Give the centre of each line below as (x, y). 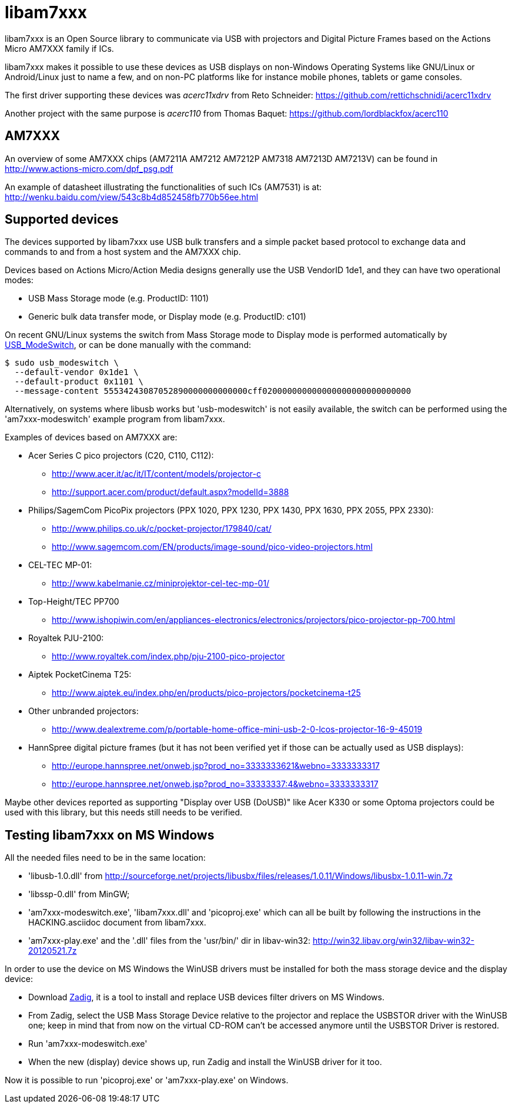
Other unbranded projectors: (83, 711)
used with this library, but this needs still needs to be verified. (124, 812)
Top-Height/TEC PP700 (74, 602)
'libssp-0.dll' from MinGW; (79, 894)
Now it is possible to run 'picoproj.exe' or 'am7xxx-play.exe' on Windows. (147, 1080)
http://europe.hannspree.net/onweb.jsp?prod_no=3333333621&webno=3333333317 (216, 766)
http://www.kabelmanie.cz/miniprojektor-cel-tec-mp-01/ (161, 583)
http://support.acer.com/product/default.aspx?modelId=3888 (170, 492)
